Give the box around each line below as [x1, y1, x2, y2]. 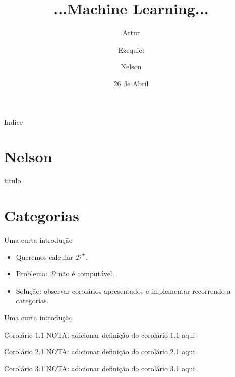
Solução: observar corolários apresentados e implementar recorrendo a [16, 285, 231, 296]
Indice [4, 116, 23, 127]
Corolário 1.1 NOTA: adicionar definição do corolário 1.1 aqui [4, 329, 195, 340]
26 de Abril [113, 78, 149, 88]
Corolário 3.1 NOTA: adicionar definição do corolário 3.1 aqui [4, 363, 195, 373]
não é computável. [58, 268, 114, 279]
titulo [4, 175, 21, 186]
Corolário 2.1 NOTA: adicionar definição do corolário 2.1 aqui [4, 346, 195, 357]
